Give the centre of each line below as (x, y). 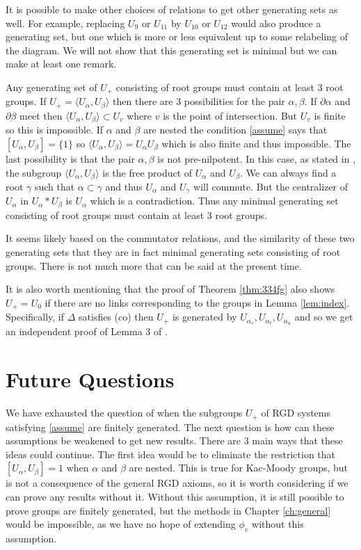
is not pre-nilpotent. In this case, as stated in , (257, 158)
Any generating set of (51, 87)
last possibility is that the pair (70, 158)
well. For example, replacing (65, 23)
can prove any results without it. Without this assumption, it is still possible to (175, 496)
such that (55, 186)
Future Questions (90, 379)
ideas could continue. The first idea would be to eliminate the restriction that (171, 454)
